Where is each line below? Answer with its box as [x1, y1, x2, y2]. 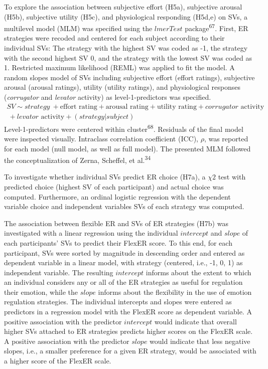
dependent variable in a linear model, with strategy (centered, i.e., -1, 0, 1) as [4, 257, 243, 268]
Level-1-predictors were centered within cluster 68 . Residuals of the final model [4, 122, 243, 134]
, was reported [204, 133, 248, 143]
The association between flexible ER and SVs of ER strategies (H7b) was [4, 218, 228, 228]
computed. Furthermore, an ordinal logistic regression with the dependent [4, 191, 231, 202]
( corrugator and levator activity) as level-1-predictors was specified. [4, 92, 211, 102]
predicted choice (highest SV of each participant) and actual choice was [4, 181, 224, 192]
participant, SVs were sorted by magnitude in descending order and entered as [4, 247, 245, 258]
